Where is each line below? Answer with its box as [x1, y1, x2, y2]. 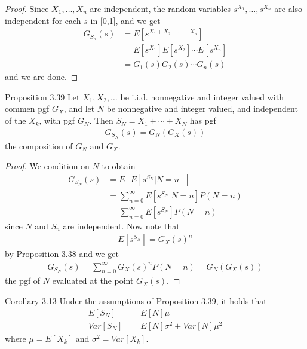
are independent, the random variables [90, 2, 231, 14]
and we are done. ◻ [5, 71, 78, 83]
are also [274, 2, 303, 14]
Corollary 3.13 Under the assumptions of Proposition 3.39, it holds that [5, 294, 267, 307]
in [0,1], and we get [90, 14, 161, 26]
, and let [63, 102, 95, 115]
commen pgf [5, 102, 50, 115]
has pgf [189, 114, 216, 127]
